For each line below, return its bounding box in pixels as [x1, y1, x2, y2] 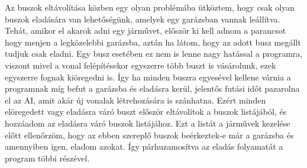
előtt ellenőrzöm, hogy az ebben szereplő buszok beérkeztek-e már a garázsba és [5, 128, 294, 141]
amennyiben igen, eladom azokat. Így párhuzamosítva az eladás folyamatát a [5, 140, 283, 153]
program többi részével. [5, 151, 90, 164]
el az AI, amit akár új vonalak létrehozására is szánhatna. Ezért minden [5, 93, 266, 106]
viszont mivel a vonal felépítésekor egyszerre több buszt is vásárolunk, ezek [5, 59, 276, 71]
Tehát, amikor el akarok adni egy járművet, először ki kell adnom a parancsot [5, 24, 286, 37]
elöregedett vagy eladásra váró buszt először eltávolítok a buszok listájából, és [5, 105, 287, 118]
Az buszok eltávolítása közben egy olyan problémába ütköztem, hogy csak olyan [5, 1, 295, 13]
